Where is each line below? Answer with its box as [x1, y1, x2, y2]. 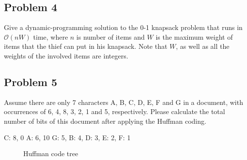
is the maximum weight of [155, 31, 233, 42]
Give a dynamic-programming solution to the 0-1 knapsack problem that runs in [4, 22, 243, 32]
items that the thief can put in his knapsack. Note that [4, 41, 168, 51]
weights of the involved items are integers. [4, 50, 128, 60]
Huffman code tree [23, 148, 78, 159]
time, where [33, 31, 68, 42]
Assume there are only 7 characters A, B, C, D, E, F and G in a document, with [4, 97, 243, 107]
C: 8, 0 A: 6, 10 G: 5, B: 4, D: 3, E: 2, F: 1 [4, 132, 131, 142]
